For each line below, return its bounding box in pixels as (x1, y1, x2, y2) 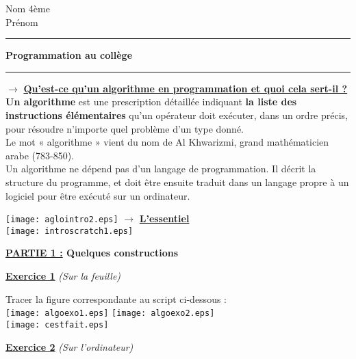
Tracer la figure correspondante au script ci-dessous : (5, 291, 227, 306)
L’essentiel (139, 211, 190, 226)
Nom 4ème (5, 1, 50, 15)
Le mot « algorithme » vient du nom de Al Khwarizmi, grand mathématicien (5, 135, 329, 149)
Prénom (5, 14, 38, 29)
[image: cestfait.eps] (5, 319, 109, 330)
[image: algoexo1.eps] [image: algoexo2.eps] (5, 308, 215, 319)
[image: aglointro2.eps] (5, 215, 118, 225)
